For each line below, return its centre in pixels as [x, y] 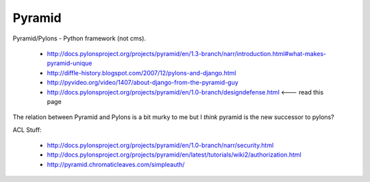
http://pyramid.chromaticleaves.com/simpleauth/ [116, 164]
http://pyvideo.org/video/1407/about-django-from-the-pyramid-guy [143, 83]
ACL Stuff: [27, 129]
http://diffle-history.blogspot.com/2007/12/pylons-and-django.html [141, 73]
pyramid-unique [70, 63]
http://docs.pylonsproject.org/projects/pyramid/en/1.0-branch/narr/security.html [160, 145]
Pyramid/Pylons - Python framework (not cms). [79, 38]
